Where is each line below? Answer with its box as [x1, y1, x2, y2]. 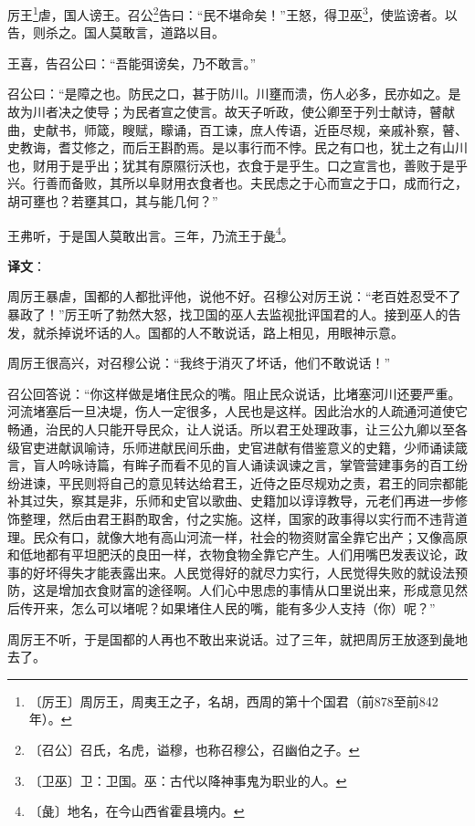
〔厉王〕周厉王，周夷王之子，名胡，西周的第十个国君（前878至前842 [28, 691, 438, 710]
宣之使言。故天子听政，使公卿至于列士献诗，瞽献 [160, 102, 455, 121]
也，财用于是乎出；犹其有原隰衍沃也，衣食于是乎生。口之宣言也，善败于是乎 [7, 155, 468, 174]
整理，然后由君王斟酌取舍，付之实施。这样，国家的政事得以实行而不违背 [19, 508, 455, 528]
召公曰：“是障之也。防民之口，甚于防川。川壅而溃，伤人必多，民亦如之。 [7, 84, 449, 103]
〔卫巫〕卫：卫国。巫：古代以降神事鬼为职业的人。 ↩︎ [28, 770, 347, 789]
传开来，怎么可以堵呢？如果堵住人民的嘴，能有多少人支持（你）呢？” [19, 598, 436, 617]
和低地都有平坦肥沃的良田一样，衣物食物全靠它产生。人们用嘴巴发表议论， [7, 545, 455, 564]
